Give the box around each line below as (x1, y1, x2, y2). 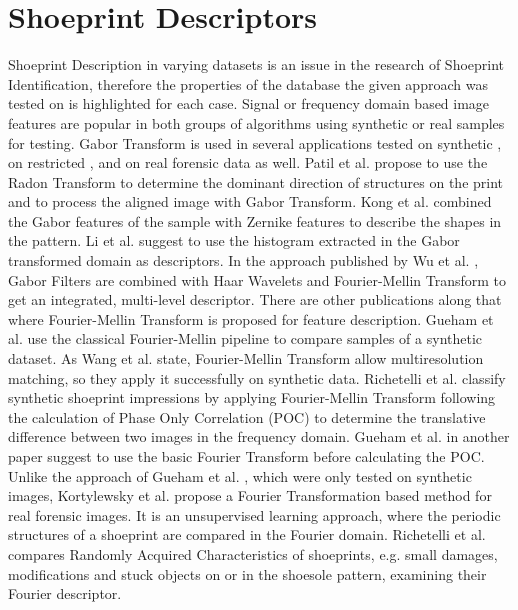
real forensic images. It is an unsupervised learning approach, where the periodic (8, 504, 501, 525)
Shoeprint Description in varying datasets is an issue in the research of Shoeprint (8, 54, 505, 75)
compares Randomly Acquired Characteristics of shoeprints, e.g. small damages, (8, 543, 498, 564)
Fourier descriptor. (8, 583, 122, 604)
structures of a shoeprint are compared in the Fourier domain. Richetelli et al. (8, 524, 486, 545)
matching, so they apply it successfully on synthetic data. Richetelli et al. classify (8, 367, 506, 388)
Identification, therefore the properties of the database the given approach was (8, 73, 488, 94)
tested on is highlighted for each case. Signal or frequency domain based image (8, 93, 490, 114)
